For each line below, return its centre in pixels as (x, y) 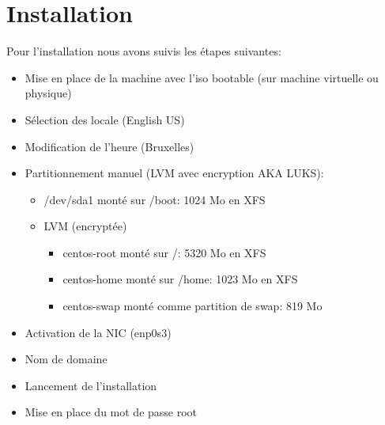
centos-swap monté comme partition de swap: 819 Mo (192, 306)
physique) (48, 93)
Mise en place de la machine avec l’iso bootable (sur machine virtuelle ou (202, 77)
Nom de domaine (66, 359)
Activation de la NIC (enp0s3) (98, 332)
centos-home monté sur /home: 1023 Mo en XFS (180, 279)
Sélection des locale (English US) (105, 119)
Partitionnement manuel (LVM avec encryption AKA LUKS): (174, 173)
